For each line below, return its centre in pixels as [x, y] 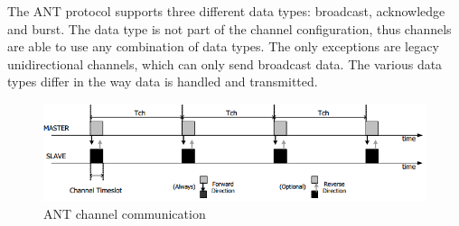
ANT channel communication [125, 214]
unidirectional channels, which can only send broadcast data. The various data [225, 63]
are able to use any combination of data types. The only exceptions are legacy [223, 46]
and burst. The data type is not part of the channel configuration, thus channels [229, 28]
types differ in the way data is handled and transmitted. [163, 81]
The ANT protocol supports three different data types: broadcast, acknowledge [226, 11]
